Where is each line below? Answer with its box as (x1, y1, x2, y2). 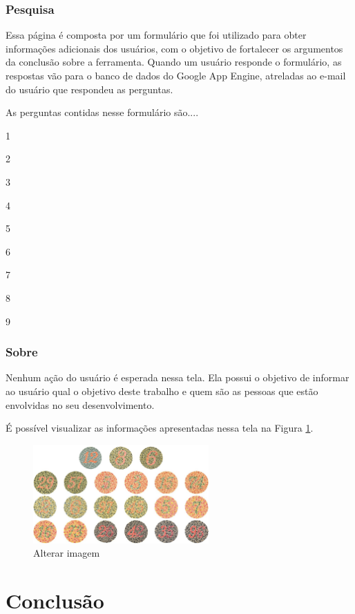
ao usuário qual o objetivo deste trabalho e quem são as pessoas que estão (6, 383, 318, 398)
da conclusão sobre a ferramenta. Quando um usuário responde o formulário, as (6, 55, 342, 69)
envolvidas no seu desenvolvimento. (6, 397, 155, 412)
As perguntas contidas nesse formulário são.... (6, 105, 199, 119)
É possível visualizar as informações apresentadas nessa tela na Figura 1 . (6, 421, 314, 435)
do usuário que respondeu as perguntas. (6, 81, 173, 96)
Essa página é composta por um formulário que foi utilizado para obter (6, 28, 307, 42)
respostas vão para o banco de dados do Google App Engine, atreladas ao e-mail (6, 68, 346, 82)
